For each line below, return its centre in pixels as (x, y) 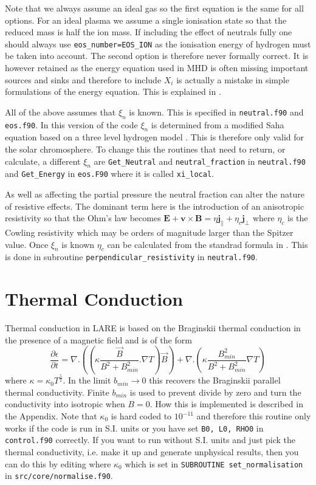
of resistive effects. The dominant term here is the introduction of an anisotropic (155, 206)
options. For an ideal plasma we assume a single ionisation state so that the (146, 20)
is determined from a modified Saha (218, 124)
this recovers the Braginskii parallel (215, 380)
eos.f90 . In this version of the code (71, 124)
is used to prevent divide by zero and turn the (215, 392)
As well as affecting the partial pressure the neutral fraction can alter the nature (155, 194)
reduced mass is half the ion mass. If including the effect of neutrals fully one (149, 32)
